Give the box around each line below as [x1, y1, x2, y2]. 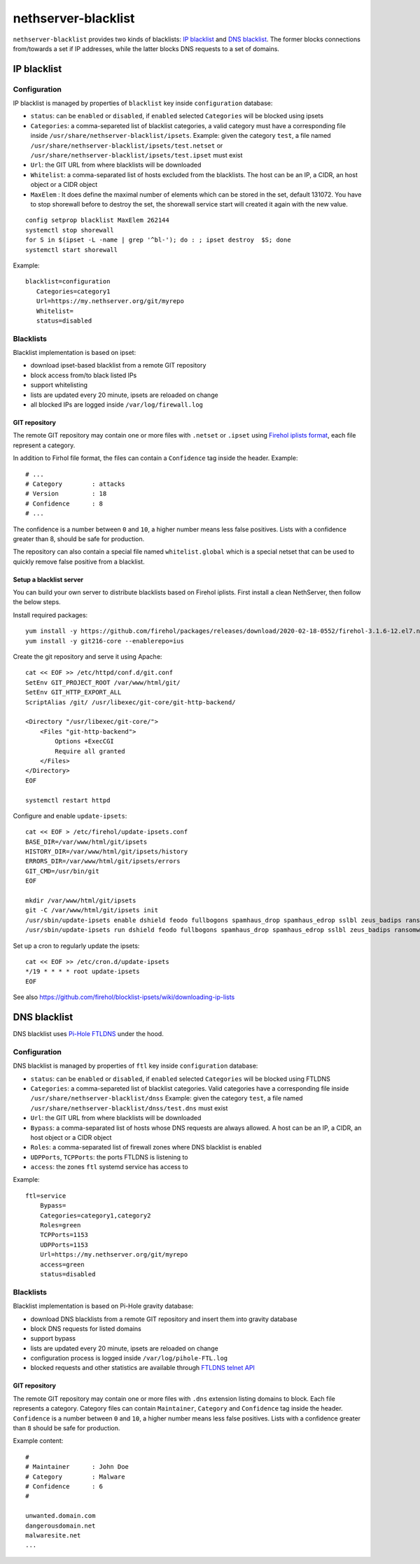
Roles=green [39, 1222, 81, 1229]
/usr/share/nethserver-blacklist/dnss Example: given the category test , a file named [30, 1094, 304, 1103]
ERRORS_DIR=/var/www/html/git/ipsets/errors [25, 858, 181, 865]
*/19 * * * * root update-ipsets [25, 968, 140, 976]
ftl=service [25, 1192, 66, 1200]
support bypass [30, 1334, 76, 1343]
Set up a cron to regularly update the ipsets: [13, 942, 140, 950]
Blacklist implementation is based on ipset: [13, 349, 136, 357]
